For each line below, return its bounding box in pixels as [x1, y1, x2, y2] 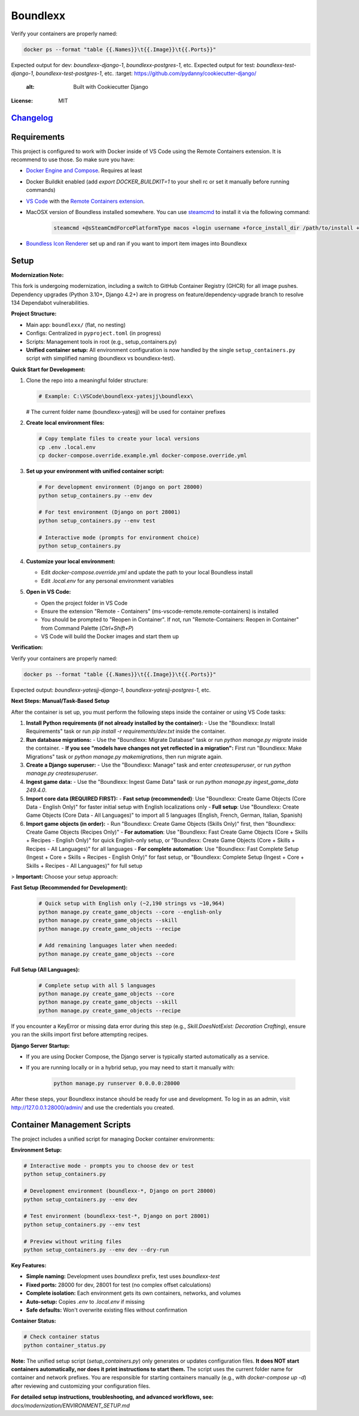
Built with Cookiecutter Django [73, 83, 149, 91]
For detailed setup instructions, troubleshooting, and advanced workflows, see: [11, 1393, 214, 1400]
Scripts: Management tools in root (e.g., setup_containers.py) [26, 338, 177, 345]
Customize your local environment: [26, 558, 116, 565]
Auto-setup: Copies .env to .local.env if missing [26, 1298, 145, 1305]
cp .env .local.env [38, 444, 96, 450]
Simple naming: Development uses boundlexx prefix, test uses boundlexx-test [26, 1273, 220, 1280]
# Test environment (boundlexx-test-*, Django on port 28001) [23, 1213, 210, 1220]
